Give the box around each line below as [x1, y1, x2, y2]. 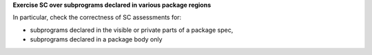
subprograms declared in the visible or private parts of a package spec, [30, 26, 234, 34]
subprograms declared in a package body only [30, 35, 163, 43]
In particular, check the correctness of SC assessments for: [12, 14, 182, 22]
